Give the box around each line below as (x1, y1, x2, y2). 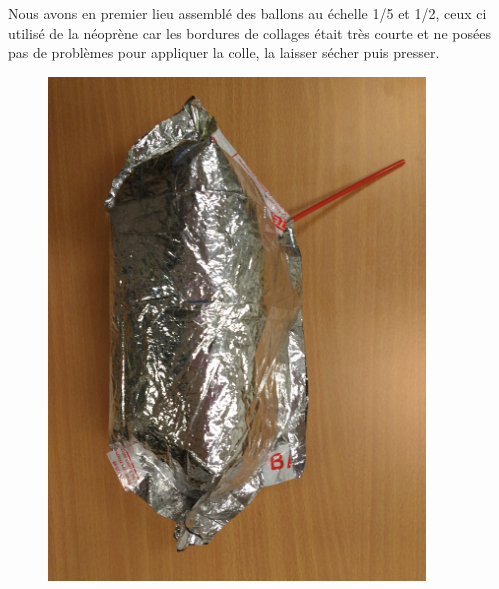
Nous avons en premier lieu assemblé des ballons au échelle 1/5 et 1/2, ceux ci (8, 3, 487, 23)
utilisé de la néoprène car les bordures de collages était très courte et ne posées (8, 22, 491, 43)
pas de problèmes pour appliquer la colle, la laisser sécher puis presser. (8, 42, 440, 63)
